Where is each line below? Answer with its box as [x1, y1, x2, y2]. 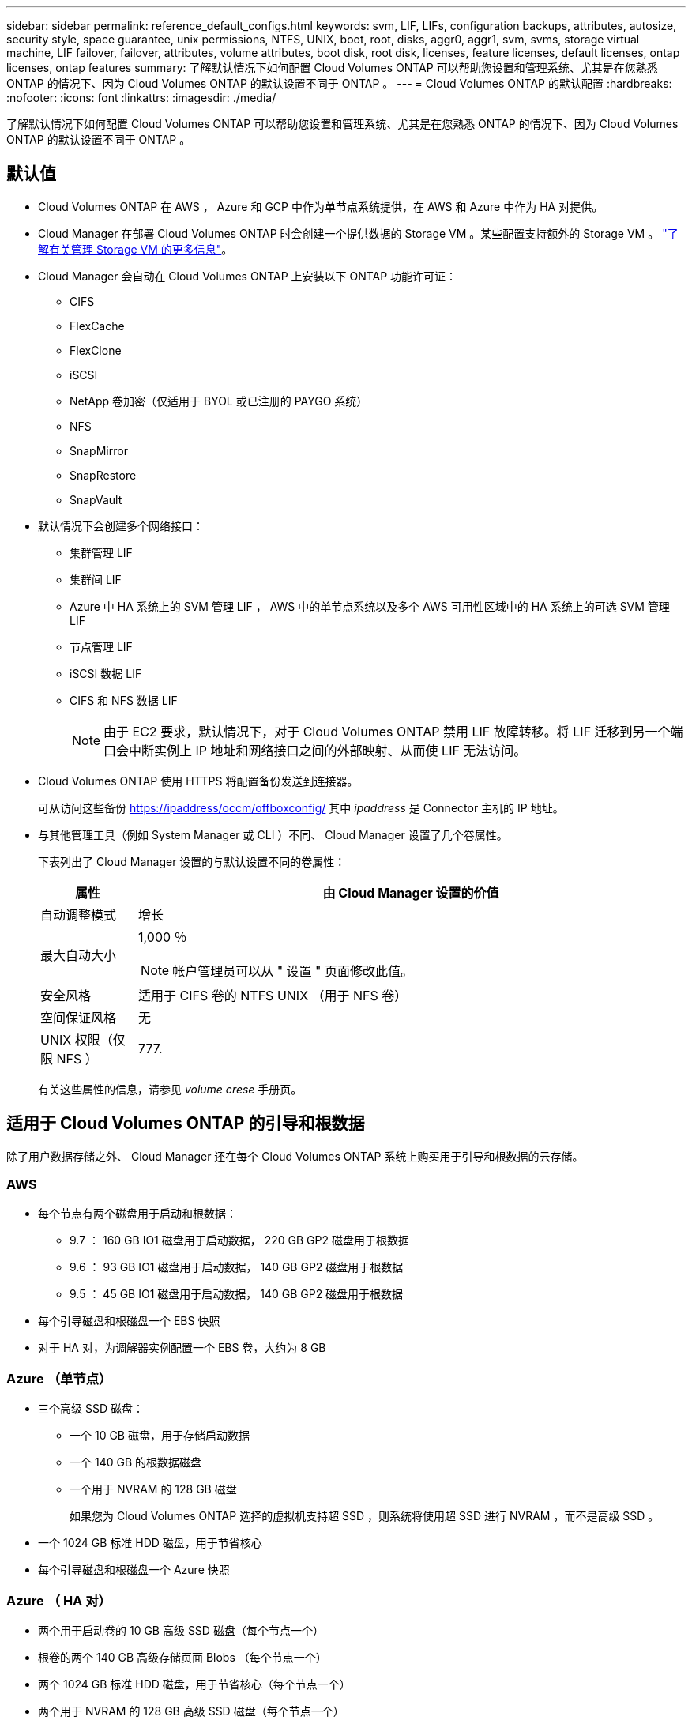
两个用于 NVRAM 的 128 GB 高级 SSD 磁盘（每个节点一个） [38, 1703, 344, 1718]
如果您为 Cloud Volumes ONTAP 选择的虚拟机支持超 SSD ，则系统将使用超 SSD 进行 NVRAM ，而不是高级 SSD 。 [70, 1509, 660, 1523]
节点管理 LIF [70, 639, 133, 653]
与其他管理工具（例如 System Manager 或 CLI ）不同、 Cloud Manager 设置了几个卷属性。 [38, 827, 508, 841]
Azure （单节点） [6, 1370, 112, 1387]
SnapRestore [70, 468, 137, 482]
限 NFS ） [40, 1050, 98, 1067]
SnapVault [70, 492, 122, 506]
